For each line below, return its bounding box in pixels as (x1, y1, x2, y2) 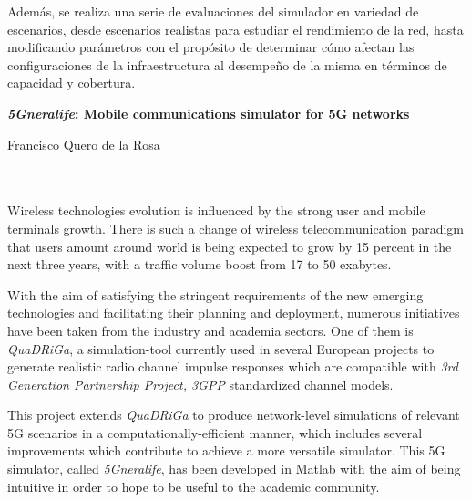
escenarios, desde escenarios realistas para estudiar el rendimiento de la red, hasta (7, 19, 464, 38)
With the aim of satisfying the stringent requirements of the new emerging (7, 285, 424, 304)
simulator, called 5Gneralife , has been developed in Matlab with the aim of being (7, 459, 461, 478)
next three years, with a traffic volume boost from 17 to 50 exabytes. (7, 255, 392, 274)
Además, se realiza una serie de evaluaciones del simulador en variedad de (7, 2, 419, 20)
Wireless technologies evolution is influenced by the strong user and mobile (7, 201, 425, 220)
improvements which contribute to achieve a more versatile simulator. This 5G (7, 441, 445, 460)
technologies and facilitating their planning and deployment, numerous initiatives (7, 303, 460, 322)
